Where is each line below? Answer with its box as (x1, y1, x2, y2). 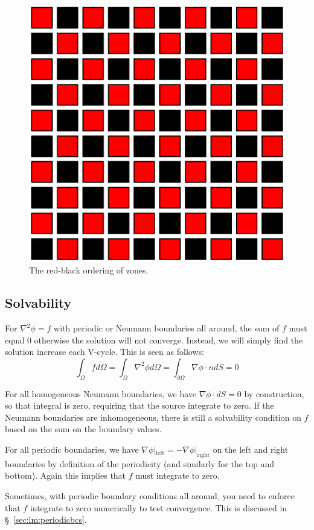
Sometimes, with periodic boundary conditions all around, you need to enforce (5, 490, 295, 502)
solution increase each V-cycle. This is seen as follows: (5, 345, 204, 358)
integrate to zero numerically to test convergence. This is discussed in (30, 501, 287, 514)
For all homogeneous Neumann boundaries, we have (5, 387, 196, 400)
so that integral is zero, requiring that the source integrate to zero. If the (5, 399, 274, 412)
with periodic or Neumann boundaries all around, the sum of (54, 322, 280, 334)
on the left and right (213, 443, 289, 456)
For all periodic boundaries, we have (5, 443, 139, 456)
